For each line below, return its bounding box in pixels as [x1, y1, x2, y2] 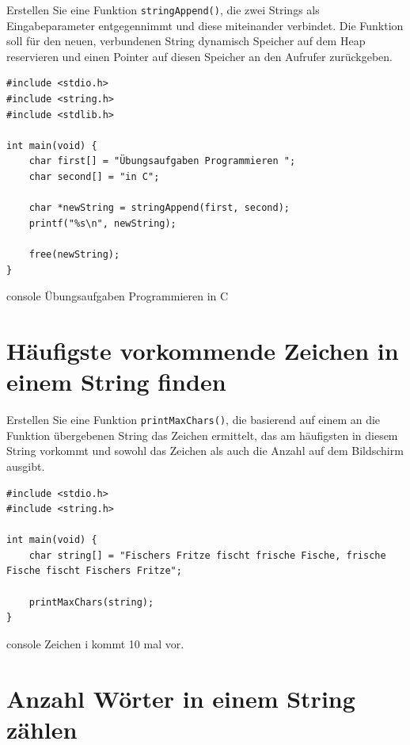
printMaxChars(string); [28, 596, 154, 608]
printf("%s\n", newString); [28, 217, 177, 229]
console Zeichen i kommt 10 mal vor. [6, 635, 184, 651]
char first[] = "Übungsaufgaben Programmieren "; [28, 155, 296, 167]
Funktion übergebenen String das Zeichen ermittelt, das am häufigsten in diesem [6, 426, 398, 443]
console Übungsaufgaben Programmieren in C [6, 288, 229, 304]
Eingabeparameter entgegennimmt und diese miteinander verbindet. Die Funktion [6, 17, 404, 33]
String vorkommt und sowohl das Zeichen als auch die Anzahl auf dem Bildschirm [6, 442, 404, 459]
